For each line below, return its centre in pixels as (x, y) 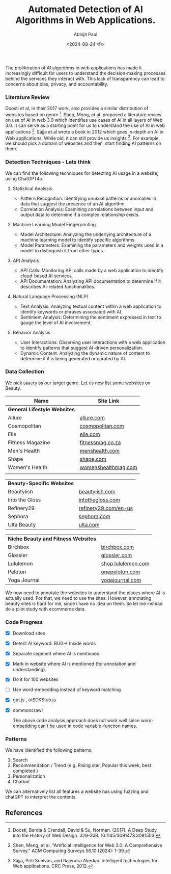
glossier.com (117, 555)
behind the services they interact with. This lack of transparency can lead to (85, 78)
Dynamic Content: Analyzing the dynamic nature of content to (85, 353)
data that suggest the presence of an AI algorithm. (73, 204)
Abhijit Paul (85, 34)
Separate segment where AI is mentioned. (56, 654)
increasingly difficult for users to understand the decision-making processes (85, 73)
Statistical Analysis (32, 188)
